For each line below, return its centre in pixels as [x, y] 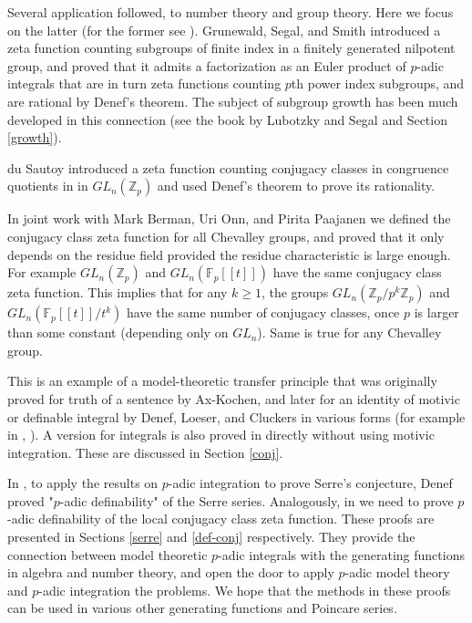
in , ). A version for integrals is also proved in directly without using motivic [221, 435]
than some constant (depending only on [118, 332]
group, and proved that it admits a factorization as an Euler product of [207, 65]
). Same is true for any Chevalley [349, 332]
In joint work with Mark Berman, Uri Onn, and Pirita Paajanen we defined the [229, 218]
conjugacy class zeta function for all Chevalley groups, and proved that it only [226, 236]
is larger [436, 312]
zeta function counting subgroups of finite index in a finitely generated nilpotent [231, 48]
